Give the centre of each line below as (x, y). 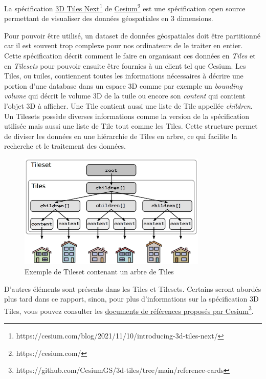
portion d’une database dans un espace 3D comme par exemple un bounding (123, 85)
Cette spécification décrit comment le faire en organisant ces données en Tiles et (130, 56)
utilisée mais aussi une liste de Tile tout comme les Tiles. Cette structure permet (131, 126)
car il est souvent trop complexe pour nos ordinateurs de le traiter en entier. (124, 45)
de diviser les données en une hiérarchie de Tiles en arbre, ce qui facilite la (121, 136)
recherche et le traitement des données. (65, 146)
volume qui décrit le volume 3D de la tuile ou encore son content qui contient (125, 96)
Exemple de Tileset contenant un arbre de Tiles (99, 271)
